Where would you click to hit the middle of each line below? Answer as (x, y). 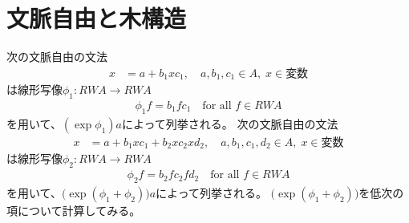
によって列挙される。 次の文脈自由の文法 (230, 123)
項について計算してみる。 (74, 210)
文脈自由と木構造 (97, 18)
